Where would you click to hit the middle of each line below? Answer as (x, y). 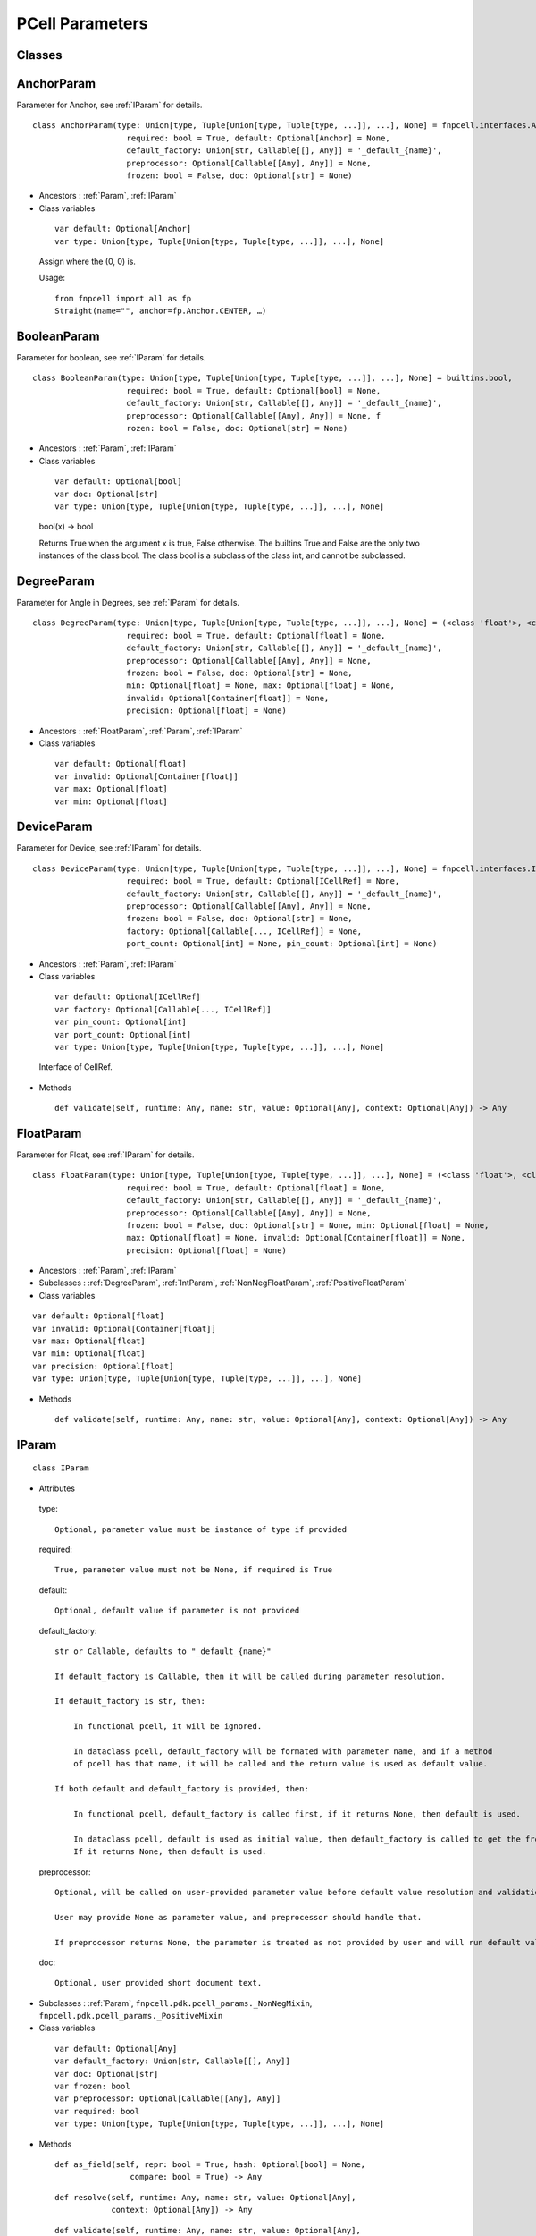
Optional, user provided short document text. (159, 1983)
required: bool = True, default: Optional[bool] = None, (254, 390)
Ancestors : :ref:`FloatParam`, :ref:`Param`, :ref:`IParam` (141, 731)
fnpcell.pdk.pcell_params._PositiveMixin (131, 2016)
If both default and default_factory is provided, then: (182, 1789)
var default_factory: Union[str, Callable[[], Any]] (172, 2061)
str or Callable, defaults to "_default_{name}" (163, 1651)
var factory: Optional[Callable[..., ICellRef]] (163, 1009)
